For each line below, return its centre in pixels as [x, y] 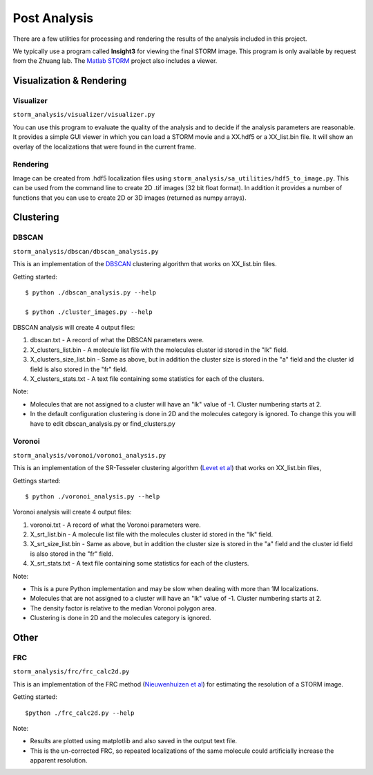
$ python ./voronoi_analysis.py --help [93, 496]
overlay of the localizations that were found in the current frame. [104, 147]
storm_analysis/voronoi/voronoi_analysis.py [89, 455]
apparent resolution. [59, 760]
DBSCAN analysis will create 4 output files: [74, 328]
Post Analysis [53, 18]
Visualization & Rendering [70, 81]
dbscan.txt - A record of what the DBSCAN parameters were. [117, 340]
